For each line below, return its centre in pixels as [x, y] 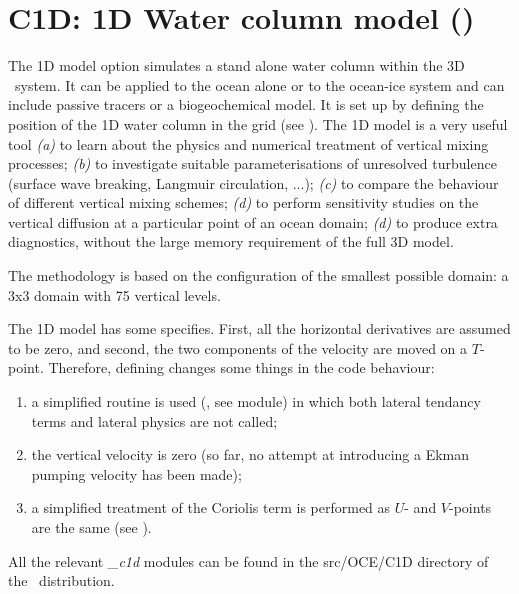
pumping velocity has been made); [136, 473]
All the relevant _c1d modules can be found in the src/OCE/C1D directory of [248, 560]
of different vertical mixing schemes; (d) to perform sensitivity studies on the [243, 202]
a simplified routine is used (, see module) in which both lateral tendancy [256, 401]
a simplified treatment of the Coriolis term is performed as [211, 507]
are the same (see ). [91, 527]
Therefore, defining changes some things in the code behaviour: [241, 367]
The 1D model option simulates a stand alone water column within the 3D [236, 65]
